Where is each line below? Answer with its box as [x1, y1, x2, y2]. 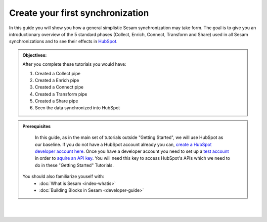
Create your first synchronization [9, 7, 149, 18]
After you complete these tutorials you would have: [22, 61, 126, 67]
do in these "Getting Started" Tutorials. [35, 162, 114, 168]
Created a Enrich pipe [35, 77, 79, 83]
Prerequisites [22, 123, 51, 129]
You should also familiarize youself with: [22, 174, 104, 179]
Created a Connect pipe [35, 84, 84, 90]
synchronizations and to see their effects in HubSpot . [9, 39, 118, 44]
